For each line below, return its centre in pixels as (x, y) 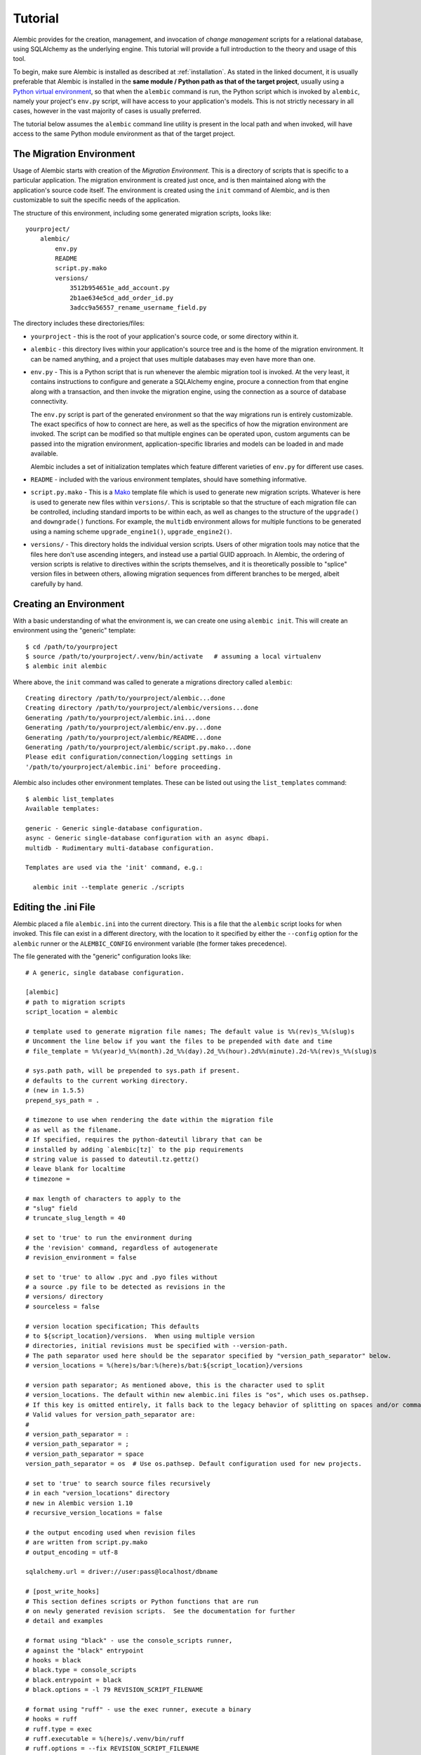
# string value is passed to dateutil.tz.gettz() (113, 1159)
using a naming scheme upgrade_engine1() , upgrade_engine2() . (132, 531)
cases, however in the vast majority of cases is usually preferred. (107, 111)
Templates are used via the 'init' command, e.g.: (114, 868)
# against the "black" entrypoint (85, 1650)
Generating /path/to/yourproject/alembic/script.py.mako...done (139, 747)
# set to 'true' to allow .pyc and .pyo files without (122, 1277)
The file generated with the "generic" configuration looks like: (102, 956)
